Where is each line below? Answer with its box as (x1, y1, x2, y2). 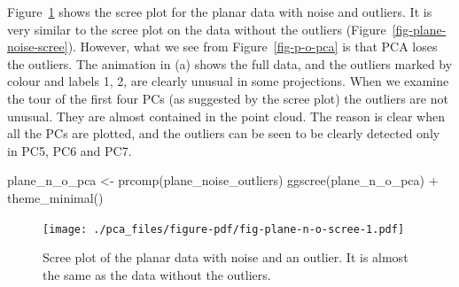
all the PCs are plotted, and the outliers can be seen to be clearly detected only (7, 124, 440, 143)
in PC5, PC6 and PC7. (7, 141, 132, 159)
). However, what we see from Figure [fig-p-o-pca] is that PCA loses (67, 37, 438, 56)
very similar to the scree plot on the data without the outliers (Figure (7, 19, 386, 38)
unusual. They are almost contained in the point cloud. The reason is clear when (7, 106, 445, 125)
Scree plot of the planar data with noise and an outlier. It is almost (43, 248, 408, 267)
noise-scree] (7, 37, 68, 56)
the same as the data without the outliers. (43, 265, 271, 283)
